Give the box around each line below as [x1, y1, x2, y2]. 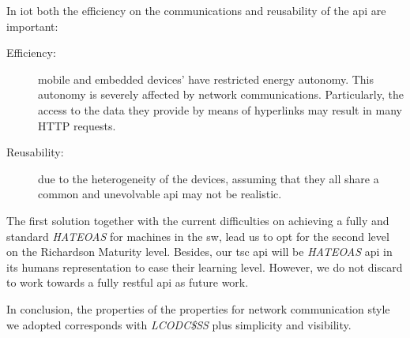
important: [6, 17, 58, 34]
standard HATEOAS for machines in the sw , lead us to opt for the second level [6, 227, 389, 244]
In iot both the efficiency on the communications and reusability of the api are [6, 2, 386, 18]
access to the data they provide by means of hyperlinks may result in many [38, 101, 402, 118]
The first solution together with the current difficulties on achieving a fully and [6, 212, 389, 228]
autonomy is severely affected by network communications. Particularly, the [38, 86, 404, 103]
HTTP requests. [38, 117, 116, 133]
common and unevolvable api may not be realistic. [38, 186, 282, 202]
